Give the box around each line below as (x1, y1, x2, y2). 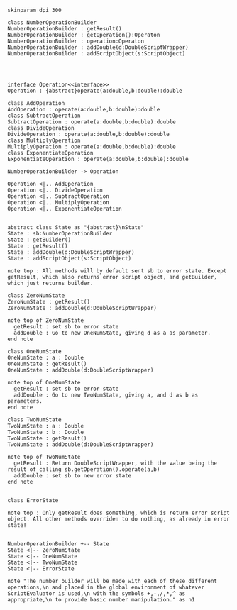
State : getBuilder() (7, 236, 72, 243)
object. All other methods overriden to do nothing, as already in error (7, 516, 231, 523)
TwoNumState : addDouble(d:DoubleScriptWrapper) (7, 441, 154, 448)
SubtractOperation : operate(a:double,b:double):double (7, 118, 176, 126)
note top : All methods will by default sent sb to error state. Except (7, 267, 227, 274)
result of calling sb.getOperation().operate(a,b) (7, 466, 160, 473)
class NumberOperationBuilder (7, 19, 97, 26)
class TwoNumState (7, 416, 62, 423)
